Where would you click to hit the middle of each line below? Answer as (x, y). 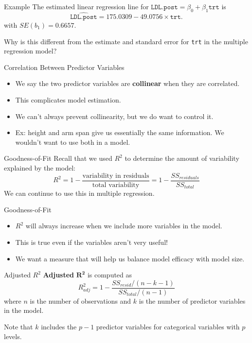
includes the (59, 326)
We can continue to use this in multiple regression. (79, 193)
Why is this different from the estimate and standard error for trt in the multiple (126, 41)
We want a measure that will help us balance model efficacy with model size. (130, 258)
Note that (18, 326)
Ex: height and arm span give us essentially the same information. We (120, 132)
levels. (13, 336)
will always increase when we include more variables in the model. (124, 226)
